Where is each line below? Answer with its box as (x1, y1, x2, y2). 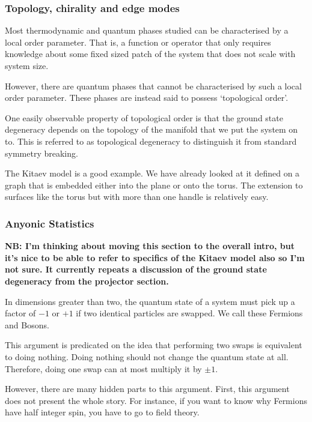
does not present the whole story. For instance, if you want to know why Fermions (5, 394, 307, 406)
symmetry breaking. (5, 146, 78, 159)
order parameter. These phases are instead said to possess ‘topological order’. (5, 91, 289, 104)
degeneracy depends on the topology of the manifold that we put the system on (5, 123, 298, 136)
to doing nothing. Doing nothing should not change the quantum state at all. (5, 350, 289, 363)
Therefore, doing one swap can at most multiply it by (5, 362, 202, 375)
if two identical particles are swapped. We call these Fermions (76, 307, 303, 319)
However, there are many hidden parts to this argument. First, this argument (5, 382, 290, 395)
